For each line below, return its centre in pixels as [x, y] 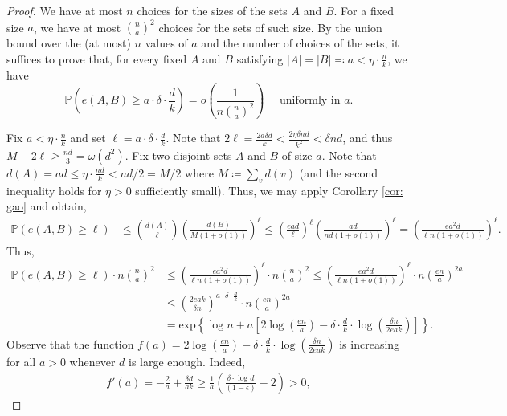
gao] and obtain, [47, 206]
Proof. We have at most [65, 10]
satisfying [260, 58]
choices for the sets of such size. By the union [270, 27]
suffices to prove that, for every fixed [97, 58]
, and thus [368, 138]
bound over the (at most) [69, 43]
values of [166, 43]
